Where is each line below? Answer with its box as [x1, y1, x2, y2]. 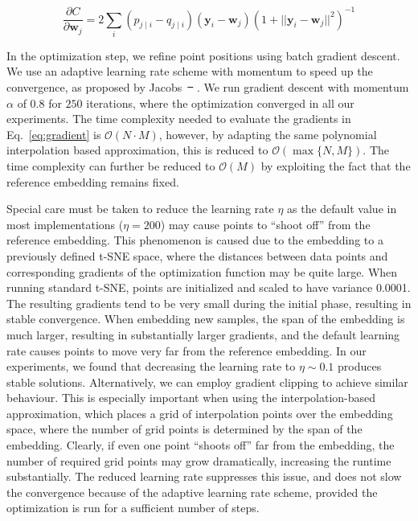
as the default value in [287, 200, 397, 217]
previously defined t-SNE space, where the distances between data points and [6, 247, 388, 264]
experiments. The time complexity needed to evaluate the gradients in [6, 110, 351, 127]
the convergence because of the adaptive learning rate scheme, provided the [6, 483, 378, 500]
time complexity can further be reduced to [6, 157, 215, 174]
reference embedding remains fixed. [6, 173, 179, 190]
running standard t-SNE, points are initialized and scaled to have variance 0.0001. [6, 279, 411, 296]
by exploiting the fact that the [260, 157, 411, 174]
